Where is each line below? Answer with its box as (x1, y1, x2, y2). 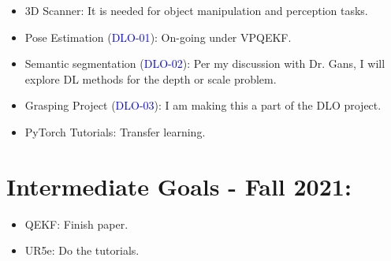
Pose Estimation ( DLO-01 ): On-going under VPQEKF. (24, 28, 292, 45)
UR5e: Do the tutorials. (24, 242, 140, 259)
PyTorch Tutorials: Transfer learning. (24, 123, 206, 140)
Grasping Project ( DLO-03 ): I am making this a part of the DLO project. (24, 97, 382, 114)
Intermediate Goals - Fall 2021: (6, 170, 352, 202)
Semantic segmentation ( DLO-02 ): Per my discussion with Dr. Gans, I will (24, 55, 385, 72)
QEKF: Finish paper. (24, 215, 128, 232)
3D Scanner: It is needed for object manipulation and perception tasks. (24, 2, 368, 18)
